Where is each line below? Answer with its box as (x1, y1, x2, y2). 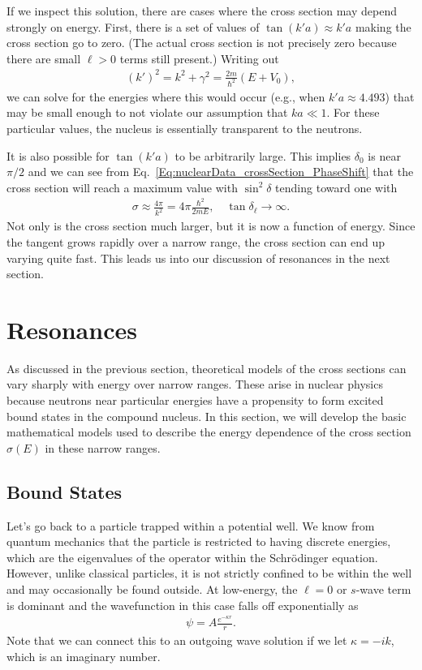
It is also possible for (6, 147, 110, 164)
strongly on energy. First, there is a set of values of (6, 18, 260, 35)
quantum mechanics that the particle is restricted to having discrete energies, (6, 533, 391, 550)
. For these (326, 104, 380, 121)
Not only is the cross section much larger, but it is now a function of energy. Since (6, 217, 416, 234)
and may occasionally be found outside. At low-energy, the (6, 580, 298, 597)
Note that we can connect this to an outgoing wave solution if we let (6, 632, 347, 649)
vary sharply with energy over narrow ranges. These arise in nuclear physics (6, 376, 383, 393)
